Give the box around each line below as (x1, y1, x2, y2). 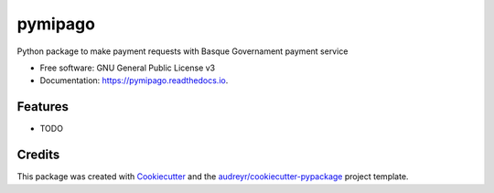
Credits (16, 147, 60, 163)
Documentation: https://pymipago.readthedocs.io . (39, 75, 229, 86)
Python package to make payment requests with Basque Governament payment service (16, 46, 349, 57)
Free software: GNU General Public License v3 (39, 62, 216, 73)
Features (16, 99, 69, 114)
